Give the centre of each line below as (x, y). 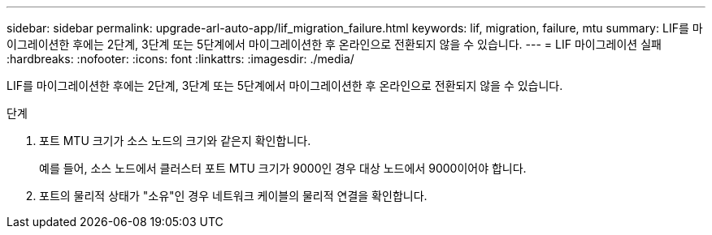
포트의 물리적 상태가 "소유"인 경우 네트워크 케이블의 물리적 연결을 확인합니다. (233, 196)
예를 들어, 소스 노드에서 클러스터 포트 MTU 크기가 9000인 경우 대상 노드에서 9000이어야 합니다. (283, 168)
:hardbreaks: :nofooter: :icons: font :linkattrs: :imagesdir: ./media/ (180, 59)
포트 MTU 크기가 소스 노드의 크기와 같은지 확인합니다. (175, 141)
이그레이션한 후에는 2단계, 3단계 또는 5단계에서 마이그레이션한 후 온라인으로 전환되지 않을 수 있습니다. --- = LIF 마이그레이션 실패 (334, 44)
